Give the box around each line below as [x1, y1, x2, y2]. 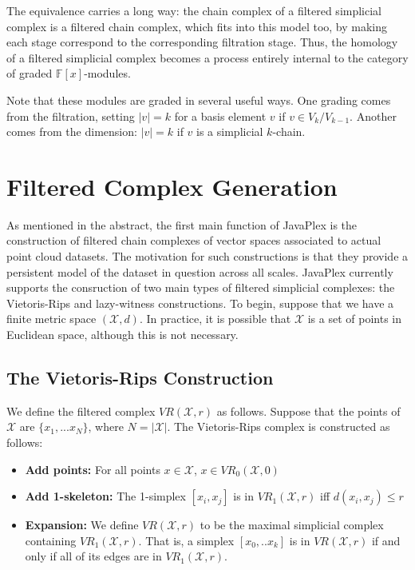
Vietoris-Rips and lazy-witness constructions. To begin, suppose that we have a [6, 294, 394, 311]
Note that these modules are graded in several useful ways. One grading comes [6, 91, 391, 108]
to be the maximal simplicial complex [200, 516, 384, 533]
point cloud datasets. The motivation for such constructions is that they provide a [6, 248, 409, 265]
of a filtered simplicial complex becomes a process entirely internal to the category [6, 49, 409, 66]
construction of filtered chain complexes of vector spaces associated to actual [6, 232, 381, 249]
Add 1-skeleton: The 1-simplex [25, 488, 186, 504]
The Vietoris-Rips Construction [6, 365, 274, 390]
